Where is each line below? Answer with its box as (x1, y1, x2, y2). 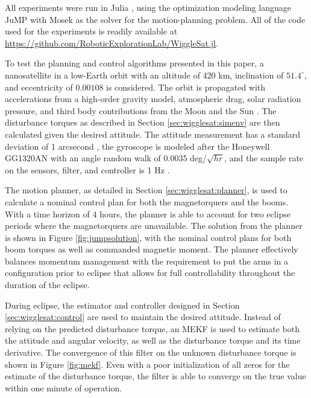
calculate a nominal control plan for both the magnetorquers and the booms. (5, 195, 289, 208)
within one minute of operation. (5, 381, 122, 394)
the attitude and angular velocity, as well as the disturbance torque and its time (5, 334, 301, 347)
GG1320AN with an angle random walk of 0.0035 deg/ (5, 152, 207, 164)
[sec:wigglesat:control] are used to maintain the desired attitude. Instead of (5, 310, 281, 323)
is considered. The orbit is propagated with (106, 80, 266, 93)
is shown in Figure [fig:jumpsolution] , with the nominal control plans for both (5, 231, 292, 243)
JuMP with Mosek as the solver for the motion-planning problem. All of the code (5, 13, 306, 25)
